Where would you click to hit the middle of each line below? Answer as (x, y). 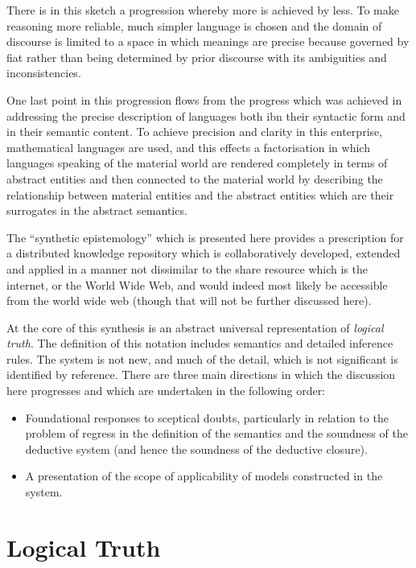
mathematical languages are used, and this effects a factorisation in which (188, 147)
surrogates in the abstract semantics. (97, 210)
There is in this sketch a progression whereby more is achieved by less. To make (203, 10)
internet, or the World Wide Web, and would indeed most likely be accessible (197, 284)
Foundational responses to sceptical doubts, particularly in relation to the (207, 417)
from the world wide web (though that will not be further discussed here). (189, 300)
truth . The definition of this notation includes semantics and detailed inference (200, 343)
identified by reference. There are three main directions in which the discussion (201, 375)
